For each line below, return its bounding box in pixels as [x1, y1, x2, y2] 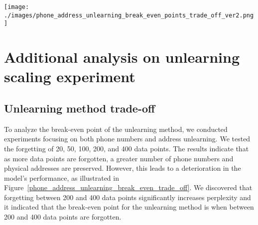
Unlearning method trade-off [4, 100, 155, 115]
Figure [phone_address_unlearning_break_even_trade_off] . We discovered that [4, 182, 253, 193]
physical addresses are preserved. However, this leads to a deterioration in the [4, 163, 241, 173]
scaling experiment [4, 66, 135, 87]
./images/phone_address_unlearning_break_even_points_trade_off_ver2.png [4, 11, 254, 19]
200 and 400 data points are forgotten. [4, 212, 122, 222]
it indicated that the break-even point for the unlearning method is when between [4, 202, 254, 212]
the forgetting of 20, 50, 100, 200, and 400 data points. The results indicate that [4, 143, 249, 153]
